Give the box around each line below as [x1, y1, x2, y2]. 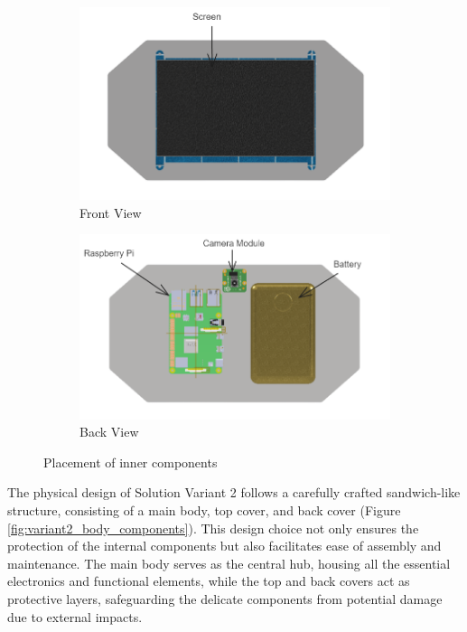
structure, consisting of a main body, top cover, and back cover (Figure [7, 501, 401, 519]
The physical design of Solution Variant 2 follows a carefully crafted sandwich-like [7, 483, 461, 502]
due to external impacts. [7, 607, 143, 626]
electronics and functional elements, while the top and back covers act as [7, 571, 410, 590]
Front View [79, 203, 142, 222]
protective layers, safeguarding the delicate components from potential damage [7, 589, 443, 608]
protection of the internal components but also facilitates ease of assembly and [7, 536, 442, 555]
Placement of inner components [43, 452, 218, 471]
